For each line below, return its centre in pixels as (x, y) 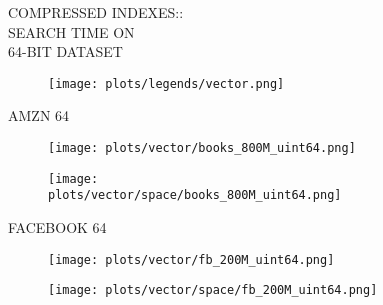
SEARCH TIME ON (71, 31)
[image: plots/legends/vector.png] (166, 83)
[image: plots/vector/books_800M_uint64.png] (202, 148)
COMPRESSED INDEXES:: (96, 12)
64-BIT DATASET (65, 51)
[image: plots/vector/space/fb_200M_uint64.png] (213, 290)
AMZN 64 (39, 115)
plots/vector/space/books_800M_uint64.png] (195, 195)
